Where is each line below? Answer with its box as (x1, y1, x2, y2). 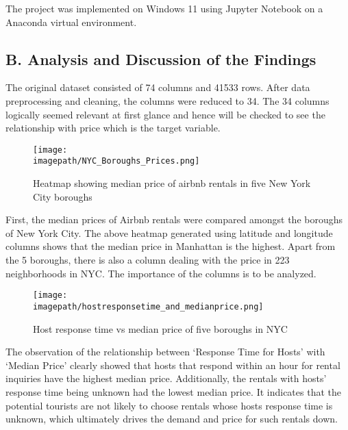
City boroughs (33, 189, 92, 203)
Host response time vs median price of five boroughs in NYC (33, 321, 288, 336)
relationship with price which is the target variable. (5, 121, 221, 135)
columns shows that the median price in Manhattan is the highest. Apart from (5, 239, 336, 253)
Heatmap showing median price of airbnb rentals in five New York (33, 176, 311, 190)
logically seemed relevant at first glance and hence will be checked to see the (5, 107, 325, 121)
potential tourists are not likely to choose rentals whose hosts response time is (5, 398, 333, 412)
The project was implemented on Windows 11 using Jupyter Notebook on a (5, 1, 323, 15)
